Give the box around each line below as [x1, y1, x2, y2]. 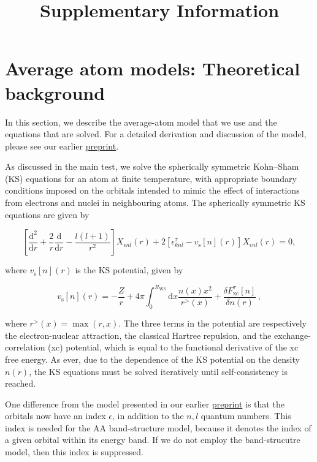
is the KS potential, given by [75, 263, 183, 276]
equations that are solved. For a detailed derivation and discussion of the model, [5, 127, 307, 140]
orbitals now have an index [5, 409, 106, 422]
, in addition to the [112, 409, 184, 422]
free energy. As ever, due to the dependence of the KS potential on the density [5, 352, 300, 365]
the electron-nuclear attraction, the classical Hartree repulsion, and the [5, 328, 272, 341]
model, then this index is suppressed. [5, 445, 143, 458]
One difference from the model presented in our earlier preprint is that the [5, 397, 285, 410]
